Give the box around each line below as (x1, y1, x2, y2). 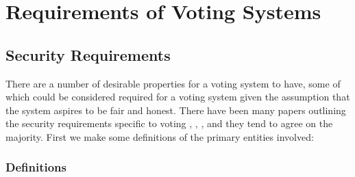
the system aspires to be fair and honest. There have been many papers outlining (5, 103, 346, 117)
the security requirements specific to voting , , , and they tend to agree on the (5, 116, 333, 131)
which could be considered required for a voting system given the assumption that (5, 90, 350, 104)
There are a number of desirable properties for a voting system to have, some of (5, 76, 341, 90)
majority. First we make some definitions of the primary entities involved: (5, 129, 314, 144)
